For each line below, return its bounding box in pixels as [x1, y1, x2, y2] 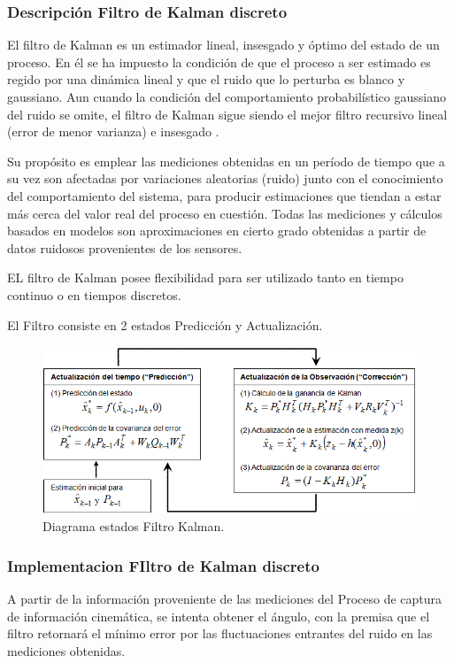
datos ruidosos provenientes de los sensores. [7, 238, 242, 257]
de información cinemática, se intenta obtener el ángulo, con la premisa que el [7, 606, 430, 625]
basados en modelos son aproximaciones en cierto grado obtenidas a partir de [7, 221, 427, 240]
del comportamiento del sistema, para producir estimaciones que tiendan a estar [7, 186, 442, 204]
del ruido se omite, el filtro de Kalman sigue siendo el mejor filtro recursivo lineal [7, 104, 448, 123]
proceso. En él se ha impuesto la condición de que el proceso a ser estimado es [7, 52, 431, 71]
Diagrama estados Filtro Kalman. [42, 517, 225, 536]
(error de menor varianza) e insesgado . [7, 122, 219, 141]
